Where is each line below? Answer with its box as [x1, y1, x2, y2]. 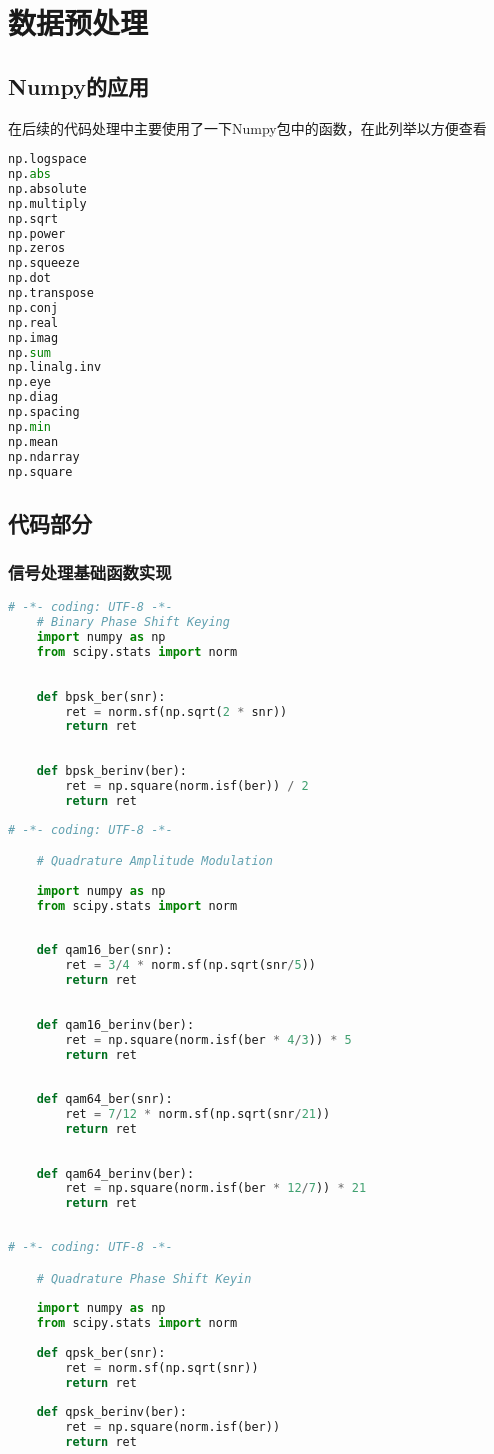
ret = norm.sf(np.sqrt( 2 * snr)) [65, 704, 288, 719]
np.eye [8, 375, 51, 390]
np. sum [8, 345, 51, 360]
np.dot [8, 271, 51, 286]
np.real [8, 315, 59, 330]
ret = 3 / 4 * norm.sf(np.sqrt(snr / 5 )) [65, 958, 316, 973]
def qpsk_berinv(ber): [36, 1405, 187, 1420]
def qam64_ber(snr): [36, 1092, 173, 1107]
